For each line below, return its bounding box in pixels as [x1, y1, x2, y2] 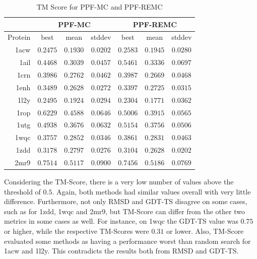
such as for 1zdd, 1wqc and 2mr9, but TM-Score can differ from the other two [4, 206, 245, 216]
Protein [8, 32, 31, 42]
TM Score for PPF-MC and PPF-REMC [36, 2, 163, 12]
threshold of [4, 186, 41, 197]
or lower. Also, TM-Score [166, 225, 244, 236]
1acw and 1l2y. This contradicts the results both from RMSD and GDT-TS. [4, 245, 239, 256]
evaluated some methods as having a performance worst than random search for [4, 235, 251, 246]
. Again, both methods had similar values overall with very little [52, 186, 251, 197]
